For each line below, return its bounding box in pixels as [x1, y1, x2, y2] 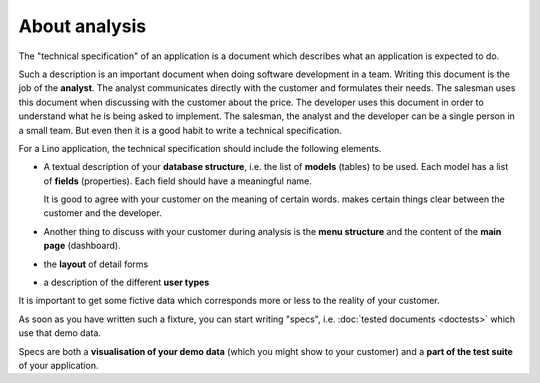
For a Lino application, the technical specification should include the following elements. [18, 142, 382, 154]
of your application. [18, 359, 99, 371]
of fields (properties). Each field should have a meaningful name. [43, 175, 312, 187]
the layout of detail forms [43, 258, 149, 270]
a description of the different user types [43, 276, 210, 289]
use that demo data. [18, 327, 102, 339]
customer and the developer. [43, 207, 162, 219]
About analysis [18, 15, 147, 37]
